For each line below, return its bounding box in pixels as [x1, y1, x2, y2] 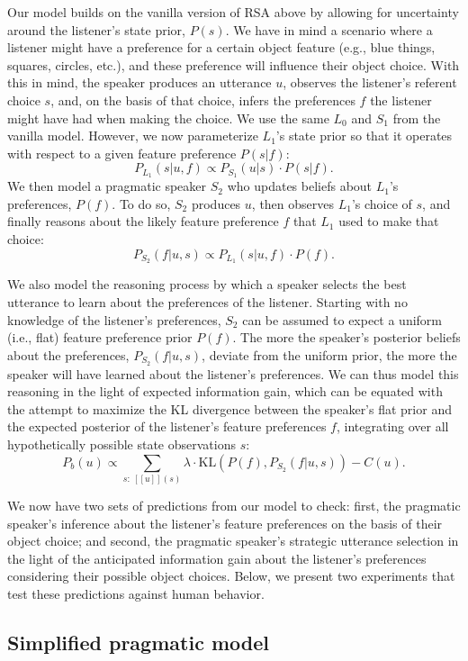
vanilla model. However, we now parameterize [7, 126, 258, 145]
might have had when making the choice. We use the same [7, 108, 329, 127]
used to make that [338, 212, 439, 231]
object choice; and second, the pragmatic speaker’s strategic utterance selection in [7, 531, 459, 550]
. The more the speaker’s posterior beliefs [232, 328, 461, 347]
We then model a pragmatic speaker [7, 177, 207, 195]
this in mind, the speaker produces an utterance [7, 73, 272, 92]
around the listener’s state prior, [7, 20, 185, 39]
